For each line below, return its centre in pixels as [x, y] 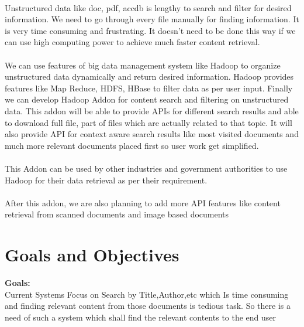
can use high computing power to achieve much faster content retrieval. [132, 42]
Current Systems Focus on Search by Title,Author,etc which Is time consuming [147, 294]
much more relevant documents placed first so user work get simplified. [132, 145]
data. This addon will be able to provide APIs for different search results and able [152, 110]
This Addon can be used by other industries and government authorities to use [146, 168]
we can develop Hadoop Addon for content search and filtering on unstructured [147, 99]
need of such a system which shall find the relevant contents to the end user [141, 317]
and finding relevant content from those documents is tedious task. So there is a [148, 306]
